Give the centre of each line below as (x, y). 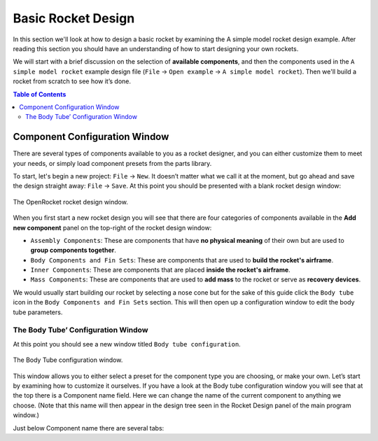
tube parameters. (38, 312)
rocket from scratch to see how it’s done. (72, 81)
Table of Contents (40, 94)
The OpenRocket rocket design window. (71, 202)
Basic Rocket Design (74, 18)
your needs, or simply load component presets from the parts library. (112, 163)
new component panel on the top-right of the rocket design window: (112, 227)
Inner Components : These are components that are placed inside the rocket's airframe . (160, 270)
